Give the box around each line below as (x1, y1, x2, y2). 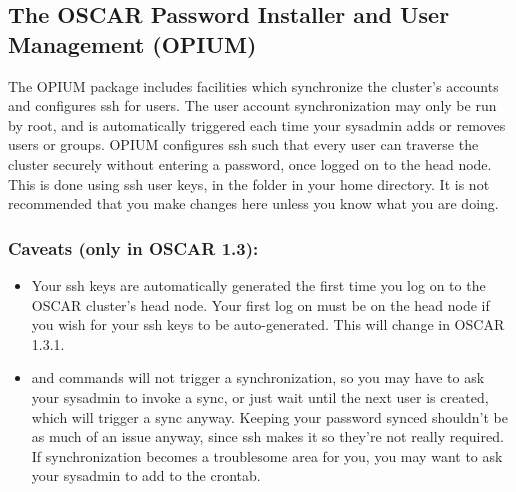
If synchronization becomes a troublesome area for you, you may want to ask (31, 445, 503, 466)
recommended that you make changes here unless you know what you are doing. (8, 193, 499, 214)
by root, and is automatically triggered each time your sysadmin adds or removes (8, 114, 506, 135)
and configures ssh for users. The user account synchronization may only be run (8, 95, 497, 116)
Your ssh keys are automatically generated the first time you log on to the (31, 274, 486, 295)
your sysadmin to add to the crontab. (31, 465, 261, 486)
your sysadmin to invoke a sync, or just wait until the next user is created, (31, 386, 489, 407)
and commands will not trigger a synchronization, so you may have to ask (31, 367, 485, 388)
